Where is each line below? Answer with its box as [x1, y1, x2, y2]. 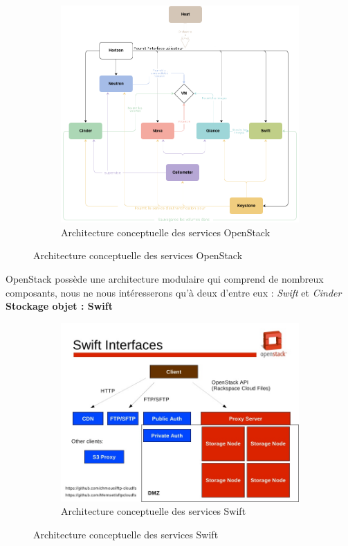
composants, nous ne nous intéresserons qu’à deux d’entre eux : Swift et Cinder [6, 285, 342, 299]
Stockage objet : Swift [6, 299, 113, 313]
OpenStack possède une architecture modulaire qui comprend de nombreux [6, 271, 324, 285]
